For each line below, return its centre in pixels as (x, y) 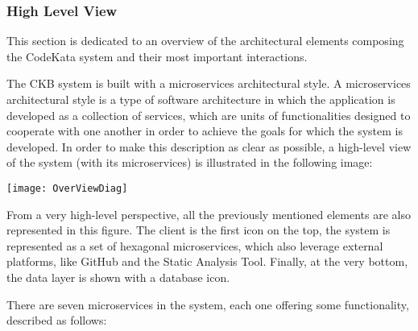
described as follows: (57, 320)
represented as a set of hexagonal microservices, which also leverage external (195, 245)
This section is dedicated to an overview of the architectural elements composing (205, 41)
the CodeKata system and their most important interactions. (157, 56)
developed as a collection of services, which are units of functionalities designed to (209, 115)
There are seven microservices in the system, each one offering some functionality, (208, 304)
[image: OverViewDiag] (67, 188)
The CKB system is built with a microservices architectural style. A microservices (209, 83)
